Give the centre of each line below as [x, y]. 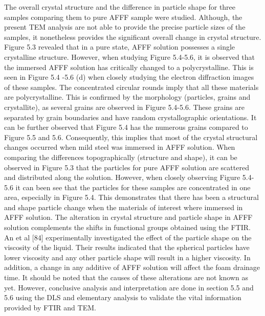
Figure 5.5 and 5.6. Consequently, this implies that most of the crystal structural [131, 137]
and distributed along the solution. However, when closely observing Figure [122, 177]
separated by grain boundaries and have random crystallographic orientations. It [130, 117]
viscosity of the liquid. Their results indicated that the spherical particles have [127, 247]
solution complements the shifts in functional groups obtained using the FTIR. [127, 227]
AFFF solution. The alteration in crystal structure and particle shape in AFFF [128, 217]
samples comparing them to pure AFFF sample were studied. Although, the [123, 17]
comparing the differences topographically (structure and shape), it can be [121, 157]
